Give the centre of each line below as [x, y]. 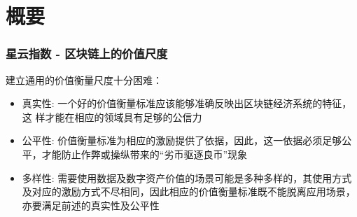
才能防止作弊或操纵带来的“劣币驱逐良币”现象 [145, 154]
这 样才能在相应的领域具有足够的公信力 [112, 117]
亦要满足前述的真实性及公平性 [91, 205]
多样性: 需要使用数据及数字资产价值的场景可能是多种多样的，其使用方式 [187, 177]
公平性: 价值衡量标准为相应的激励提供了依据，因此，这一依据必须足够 [182, 140]
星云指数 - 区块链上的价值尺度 [87, 54]
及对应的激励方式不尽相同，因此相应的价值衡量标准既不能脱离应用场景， [189, 191]
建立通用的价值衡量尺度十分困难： [84, 79]
